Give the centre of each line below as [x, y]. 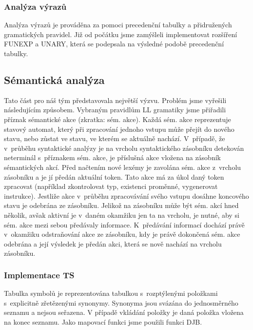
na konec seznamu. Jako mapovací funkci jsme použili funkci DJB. [103, 321]
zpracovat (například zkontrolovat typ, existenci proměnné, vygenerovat [111, 186]
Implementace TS [39, 275]
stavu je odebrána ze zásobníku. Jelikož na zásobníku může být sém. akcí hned [121, 205]
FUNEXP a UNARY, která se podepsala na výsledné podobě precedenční [114, 44]
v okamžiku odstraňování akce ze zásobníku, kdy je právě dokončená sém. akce [122, 234]
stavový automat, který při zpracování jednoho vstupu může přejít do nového [119, 129]
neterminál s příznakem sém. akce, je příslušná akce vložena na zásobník [112, 157]
